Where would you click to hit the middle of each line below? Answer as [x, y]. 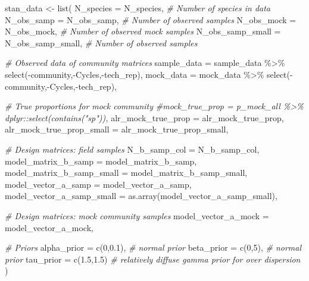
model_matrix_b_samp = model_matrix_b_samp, [101, 161]
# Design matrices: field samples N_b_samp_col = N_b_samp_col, [132, 149]
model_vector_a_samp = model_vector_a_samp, [98, 184]
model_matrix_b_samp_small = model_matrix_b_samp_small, [126, 173]
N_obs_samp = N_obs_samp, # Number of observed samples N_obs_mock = [151, 19]
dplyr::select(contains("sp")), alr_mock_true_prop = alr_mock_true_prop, [144, 117]
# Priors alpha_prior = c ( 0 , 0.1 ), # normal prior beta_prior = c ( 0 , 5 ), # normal [153, 247]
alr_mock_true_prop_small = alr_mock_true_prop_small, [117, 129]
